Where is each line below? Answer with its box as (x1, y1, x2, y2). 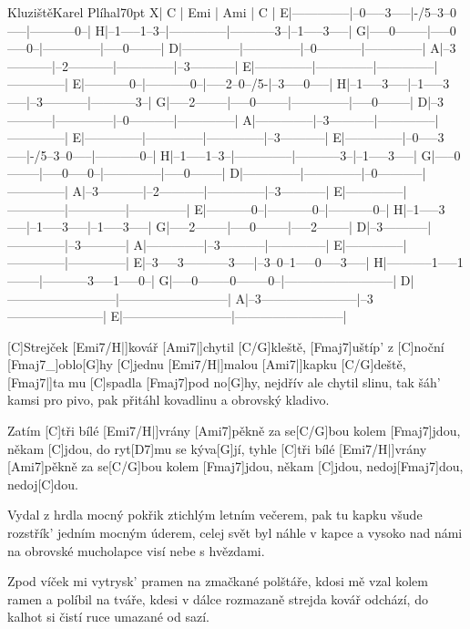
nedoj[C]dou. (7, 474, 78, 493)
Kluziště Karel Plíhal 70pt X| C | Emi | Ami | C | (7, 3, 276, 21)
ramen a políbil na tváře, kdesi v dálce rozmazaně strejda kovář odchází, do (7, 589, 428, 608)
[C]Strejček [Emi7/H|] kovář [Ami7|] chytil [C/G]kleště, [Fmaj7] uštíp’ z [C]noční (7, 336, 444, 356)
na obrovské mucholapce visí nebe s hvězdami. (7, 541, 265, 560)
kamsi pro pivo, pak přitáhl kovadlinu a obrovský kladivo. (7, 390, 330, 409)
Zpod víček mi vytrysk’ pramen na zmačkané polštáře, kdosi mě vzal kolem (7, 572, 428, 591)
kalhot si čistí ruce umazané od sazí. (7, 607, 209, 626)
